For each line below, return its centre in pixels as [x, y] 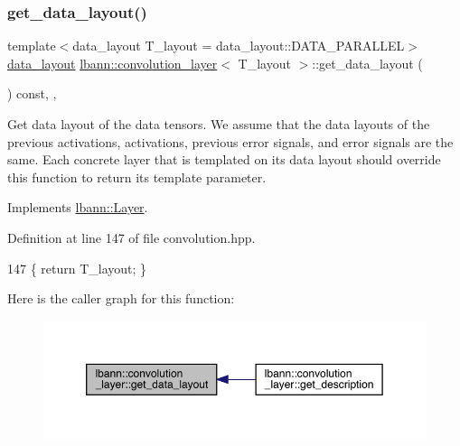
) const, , [32, 93]
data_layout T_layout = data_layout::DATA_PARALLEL [239, 46]
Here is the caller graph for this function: [121, 298]
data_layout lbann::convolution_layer [113, 63]
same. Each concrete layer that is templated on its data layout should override [224, 159]
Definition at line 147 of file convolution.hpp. [131, 237]
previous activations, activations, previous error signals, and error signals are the [230, 141]
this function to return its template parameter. [137, 177]
